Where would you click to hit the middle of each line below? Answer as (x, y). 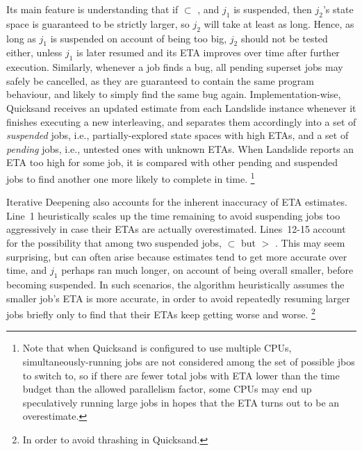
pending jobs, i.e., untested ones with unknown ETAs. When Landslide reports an (180, 148)
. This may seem (310, 242)
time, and (27, 270)
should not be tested (284, 38)
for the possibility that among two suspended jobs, (114, 242)
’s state (338, 9)
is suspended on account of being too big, (139, 38)
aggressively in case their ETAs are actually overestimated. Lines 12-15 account (176, 229)
